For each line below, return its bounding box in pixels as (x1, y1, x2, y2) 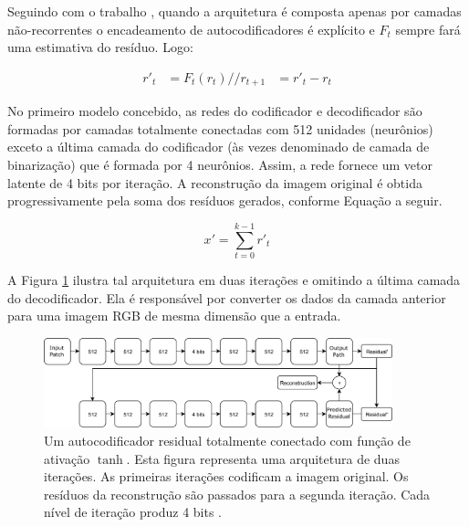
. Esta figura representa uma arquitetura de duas (126, 448, 400, 468)
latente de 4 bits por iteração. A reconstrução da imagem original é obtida (7, 173, 422, 192)
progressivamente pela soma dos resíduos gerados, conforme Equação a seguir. (7, 191, 443, 210)
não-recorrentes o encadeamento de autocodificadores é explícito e (7, 19, 375, 38)
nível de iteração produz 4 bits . (44, 502, 223, 522)
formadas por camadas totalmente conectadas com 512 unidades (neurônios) (7, 119, 433, 138)
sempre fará (395, 19, 461, 38)
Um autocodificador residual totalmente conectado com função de (44, 431, 411, 450)
